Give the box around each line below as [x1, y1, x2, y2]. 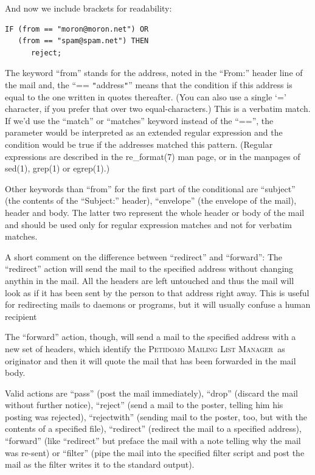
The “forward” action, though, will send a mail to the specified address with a [5, 330, 296, 343]
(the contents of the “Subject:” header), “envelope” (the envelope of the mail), [5, 194, 297, 207]
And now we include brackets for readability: [5, 2, 172, 14]
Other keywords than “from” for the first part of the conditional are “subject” [5, 182, 296, 195]
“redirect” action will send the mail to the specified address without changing [5, 262, 294, 275]
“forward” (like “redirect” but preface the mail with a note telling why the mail [5, 434, 301, 447]
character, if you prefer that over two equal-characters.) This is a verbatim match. [5, 102, 311, 115]
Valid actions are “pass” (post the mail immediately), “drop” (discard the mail [5, 386, 298, 399]
